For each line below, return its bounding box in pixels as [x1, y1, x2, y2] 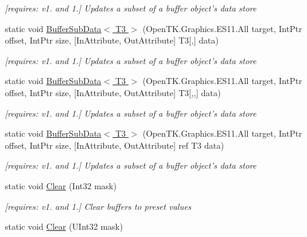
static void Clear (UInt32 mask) [5, 220, 123, 233]
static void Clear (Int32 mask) [5, 179, 117, 192]
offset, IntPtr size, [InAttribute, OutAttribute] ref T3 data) [5, 138, 224, 151]
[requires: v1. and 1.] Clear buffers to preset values [5, 200, 192, 212]
